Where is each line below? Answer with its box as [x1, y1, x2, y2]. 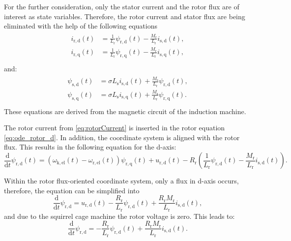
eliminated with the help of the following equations [4, 21, 157, 31]
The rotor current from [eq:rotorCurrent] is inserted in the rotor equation [4, 122, 225, 133]
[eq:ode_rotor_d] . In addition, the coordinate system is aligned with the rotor [4, 132, 240, 142]
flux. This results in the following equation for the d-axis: [4, 142, 176, 152]
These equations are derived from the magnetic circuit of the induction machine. [4, 106, 246, 116]
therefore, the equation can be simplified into [4, 185, 140, 195]
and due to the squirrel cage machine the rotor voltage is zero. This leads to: [4, 211, 235, 221]
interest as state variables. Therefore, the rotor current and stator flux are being [4, 11, 245, 21]
